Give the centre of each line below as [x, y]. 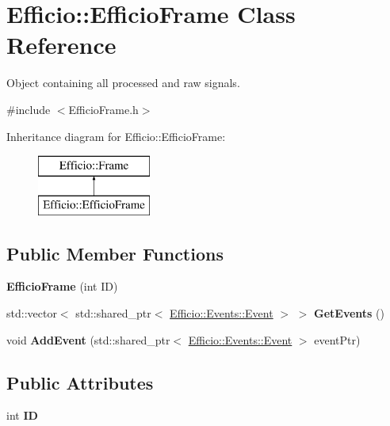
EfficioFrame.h [103, 109]
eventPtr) [337, 339]
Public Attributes [80, 382]
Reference [61, 45]
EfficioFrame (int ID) [62, 286]
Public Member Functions [115, 253]
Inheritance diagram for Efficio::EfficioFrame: [116, 136]
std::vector [32, 313]
